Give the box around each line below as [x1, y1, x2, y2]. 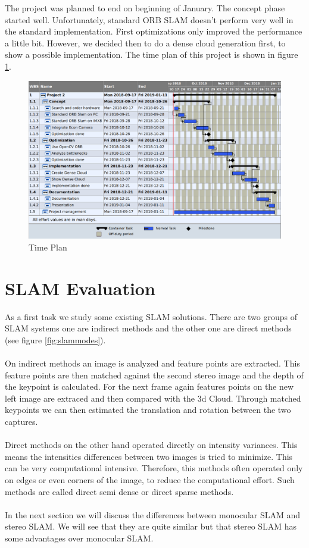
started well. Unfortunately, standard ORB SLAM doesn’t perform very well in [5, 13, 294, 26]
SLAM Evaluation [5, 275, 155, 300]
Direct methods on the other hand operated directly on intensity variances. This [5, 439, 298, 451]
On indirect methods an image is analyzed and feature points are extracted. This [5, 357, 300, 369]
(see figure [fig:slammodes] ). [5, 333, 106, 346]
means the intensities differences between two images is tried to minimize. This [5, 450, 293, 462]
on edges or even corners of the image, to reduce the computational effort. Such [5, 474, 295, 486]
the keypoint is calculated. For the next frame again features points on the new [5, 380, 294, 393]
